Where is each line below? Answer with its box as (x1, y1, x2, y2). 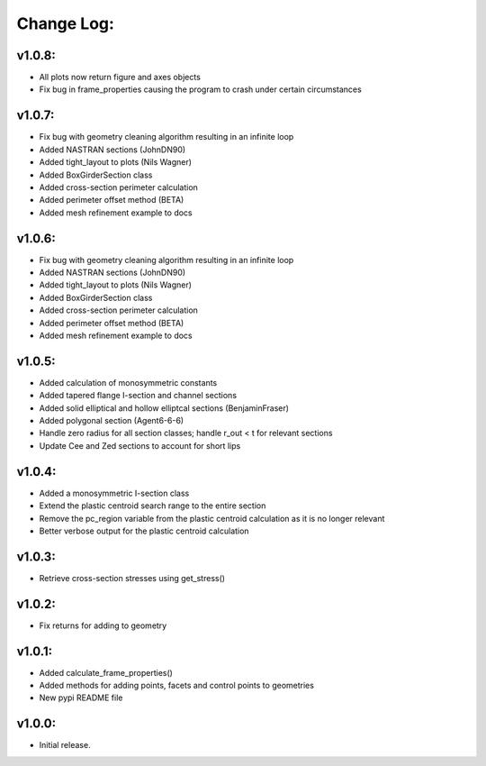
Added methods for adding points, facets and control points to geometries (39, 680, 315, 690)
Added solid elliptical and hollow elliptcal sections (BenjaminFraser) (39, 402, 290, 414)
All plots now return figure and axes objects (39, 72, 202, 83)
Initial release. (39, 740, 91, 751)
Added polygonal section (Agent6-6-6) (39, 415, 184, 426)
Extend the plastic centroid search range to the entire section (39, 500, 266, 511)
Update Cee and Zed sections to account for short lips (39, 440, 241, 451)
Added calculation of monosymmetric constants (39, 377, 218, 388)
